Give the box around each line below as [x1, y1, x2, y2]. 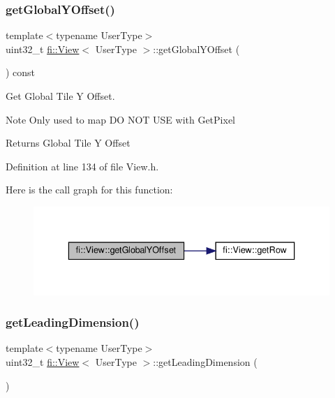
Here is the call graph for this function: [6, 182, 173, 197]
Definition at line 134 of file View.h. [6, 159, 159, 173]
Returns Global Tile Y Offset [6, 135, 131, 150]
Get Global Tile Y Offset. [6, 89, 115, 103]
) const [6, 65, 36, 80]
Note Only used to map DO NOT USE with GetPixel [6, 112, 235, 126]
